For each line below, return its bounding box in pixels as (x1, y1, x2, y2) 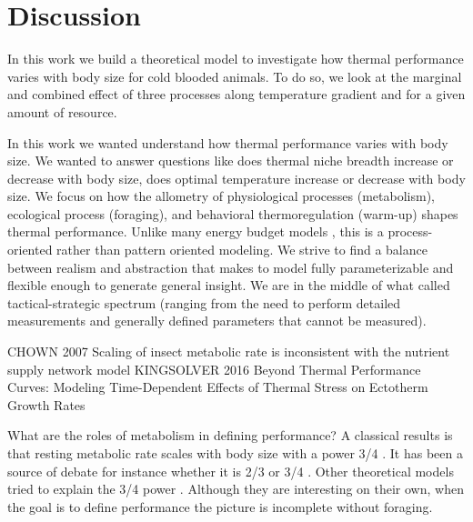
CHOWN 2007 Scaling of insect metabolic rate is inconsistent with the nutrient (7, 342, 450, 361)
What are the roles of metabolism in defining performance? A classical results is (7, 426, 453, 445)
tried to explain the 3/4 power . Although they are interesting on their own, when (7, 479, 464, 498)
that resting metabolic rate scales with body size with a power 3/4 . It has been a (7, 444, 463, 462)
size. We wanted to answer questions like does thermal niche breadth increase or (7, 151, 454, 170)
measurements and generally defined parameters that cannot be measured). (7, 311, 427, 330)
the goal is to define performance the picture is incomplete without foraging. (7, 497, 433, 516)
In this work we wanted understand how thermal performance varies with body (7, 133, 448, 152)
